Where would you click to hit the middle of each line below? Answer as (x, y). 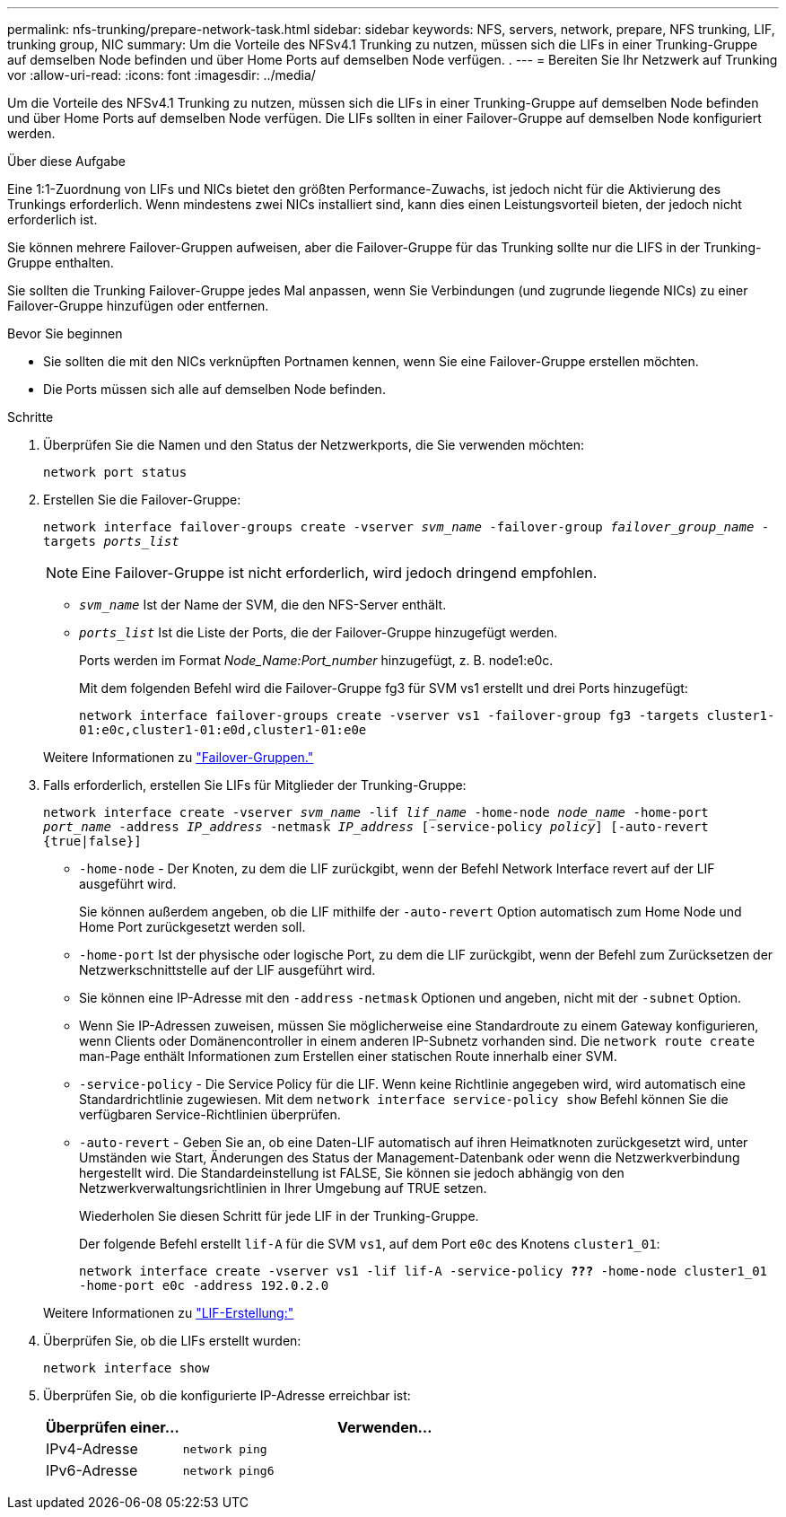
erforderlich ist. (52, 219)
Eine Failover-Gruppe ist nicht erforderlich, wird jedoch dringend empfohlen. (340, 573)
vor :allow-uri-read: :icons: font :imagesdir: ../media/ (162, 75)
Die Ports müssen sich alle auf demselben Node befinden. (214, 389)
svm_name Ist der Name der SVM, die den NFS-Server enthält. (263, 605)
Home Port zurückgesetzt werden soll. (192, 927)
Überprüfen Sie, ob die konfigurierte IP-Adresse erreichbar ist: (227, 1395)
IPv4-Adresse (92, 1449)
